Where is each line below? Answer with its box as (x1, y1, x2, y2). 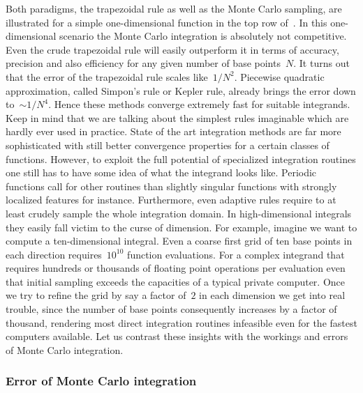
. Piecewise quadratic (234, 69, 325, 84)
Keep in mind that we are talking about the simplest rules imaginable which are (6, 110, 349, 125)
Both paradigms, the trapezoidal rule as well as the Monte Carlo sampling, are (6, 1, 342, 15)
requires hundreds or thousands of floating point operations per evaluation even (6, 261, 346, 275)
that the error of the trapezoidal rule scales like (6, 69, 208, 84)
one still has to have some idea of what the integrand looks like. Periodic (6, 165, 317, 180)
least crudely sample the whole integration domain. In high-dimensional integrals (6, 206, 352, 220)
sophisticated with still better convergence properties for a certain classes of (6, 137, 329, 152)
